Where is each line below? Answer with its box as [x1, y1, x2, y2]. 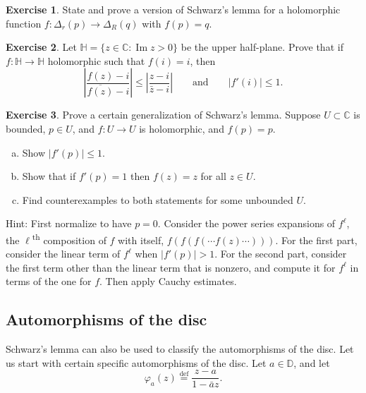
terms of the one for [6, 274, 92, 289]
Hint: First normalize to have [6, 216, 132, 231]
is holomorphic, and [139, 121, 224, 135]
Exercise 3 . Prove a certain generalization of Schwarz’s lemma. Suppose [6, 107, 321, 122]
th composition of [32, 230, 106, 247]
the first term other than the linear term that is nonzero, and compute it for [6, 260, 336, 274]
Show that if [22, 169, 76, 183]
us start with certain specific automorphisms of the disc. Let [6, 355, 267, 370]
